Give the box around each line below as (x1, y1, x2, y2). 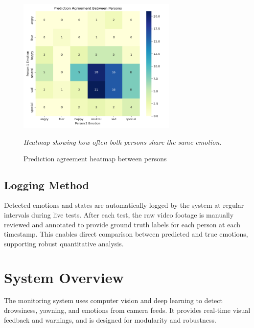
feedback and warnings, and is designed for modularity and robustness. (4, 314, 216, 325)
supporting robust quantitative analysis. (4, 238, 124, 248)
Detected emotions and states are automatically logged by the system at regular (4, 200, 244, 210)
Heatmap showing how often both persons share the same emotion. (23, 136, 222, 147)
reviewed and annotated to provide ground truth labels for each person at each (4, 219, 241, 229)
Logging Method (4, 177, 89, 192)
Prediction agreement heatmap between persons (23, 153, 167, 163)
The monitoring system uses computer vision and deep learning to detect (4, 295, 223, 306)
